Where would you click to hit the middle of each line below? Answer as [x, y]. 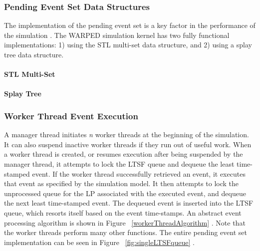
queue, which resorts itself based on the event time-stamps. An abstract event [123, 212]
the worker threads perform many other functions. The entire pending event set [126, 232]
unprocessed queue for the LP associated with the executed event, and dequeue [125, 193]
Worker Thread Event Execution [71, 116]
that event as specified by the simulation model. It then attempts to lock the [122, 183]
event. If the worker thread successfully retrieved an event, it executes [139, 173]
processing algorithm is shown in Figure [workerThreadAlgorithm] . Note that [125, 222]
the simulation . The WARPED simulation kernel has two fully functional [117, 35]
